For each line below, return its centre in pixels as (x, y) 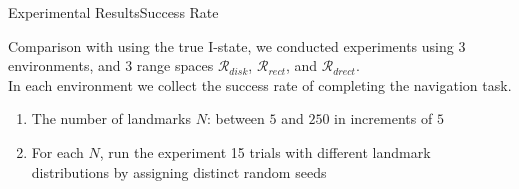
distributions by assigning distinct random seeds (179, 171)
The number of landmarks (111, 118)
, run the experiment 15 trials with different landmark (265, 151)
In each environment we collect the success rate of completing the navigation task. (260, 84)
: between (235, 118)
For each (57, 151)
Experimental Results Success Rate (113, 12)
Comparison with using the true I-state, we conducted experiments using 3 (237, 45)
